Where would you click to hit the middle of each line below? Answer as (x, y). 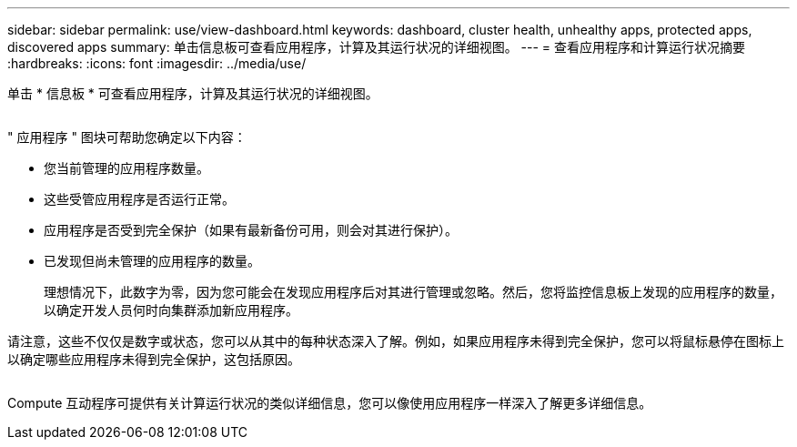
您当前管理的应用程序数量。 (126, 168)
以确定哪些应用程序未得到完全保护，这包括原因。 (154, 359)
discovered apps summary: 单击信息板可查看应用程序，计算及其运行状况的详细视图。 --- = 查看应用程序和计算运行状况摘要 (377, 47)
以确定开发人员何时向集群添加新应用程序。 (171, 310)
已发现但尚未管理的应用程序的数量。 (152, 261)
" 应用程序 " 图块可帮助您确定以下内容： (127, 137)
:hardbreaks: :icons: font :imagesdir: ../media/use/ (157, 63)
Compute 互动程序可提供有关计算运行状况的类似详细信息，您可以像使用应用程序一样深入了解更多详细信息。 (330, 403)
